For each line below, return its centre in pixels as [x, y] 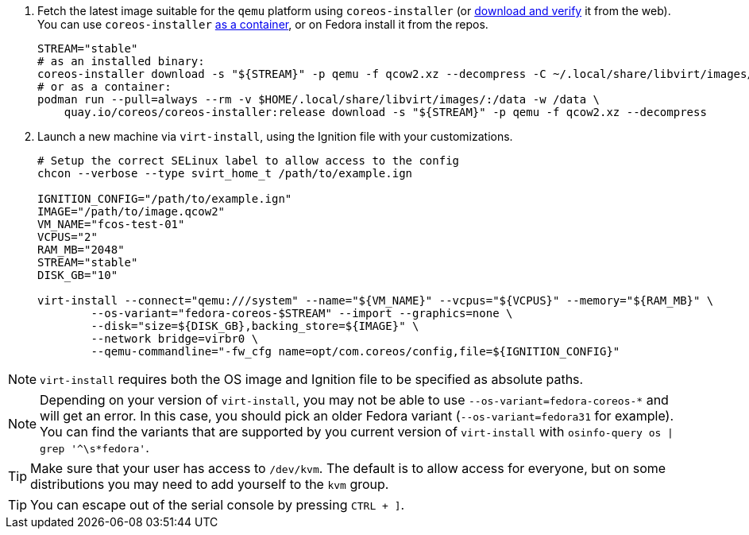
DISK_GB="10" [78, 275]
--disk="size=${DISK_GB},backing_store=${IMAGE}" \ [255, 326]
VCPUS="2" [68, 237]
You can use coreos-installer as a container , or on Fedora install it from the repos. [263, 24]
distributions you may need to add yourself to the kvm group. [210, 484]
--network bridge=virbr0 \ [175, 339]
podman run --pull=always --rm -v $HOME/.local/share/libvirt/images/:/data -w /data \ [319, 99]
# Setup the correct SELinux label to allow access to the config [249, 161]
